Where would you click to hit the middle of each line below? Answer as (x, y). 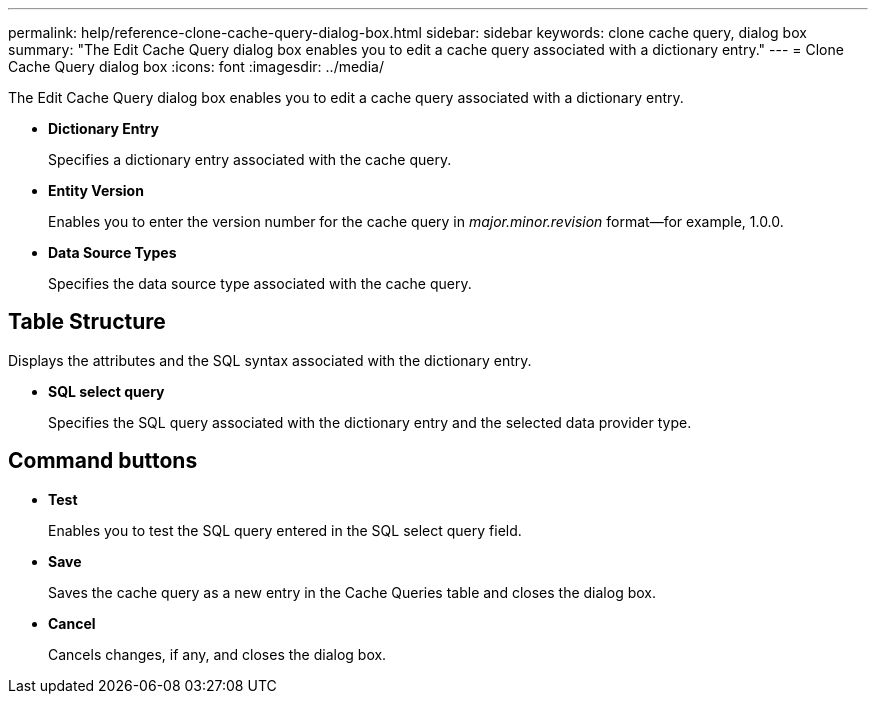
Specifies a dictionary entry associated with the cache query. (250, 159)
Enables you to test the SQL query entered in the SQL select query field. (285, 530)
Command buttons (103, 461)
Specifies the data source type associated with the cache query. (260, 283)
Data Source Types (112, 252)
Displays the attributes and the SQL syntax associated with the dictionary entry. (270, 360)
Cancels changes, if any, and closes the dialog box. (217, 654)
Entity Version (96, 190)
